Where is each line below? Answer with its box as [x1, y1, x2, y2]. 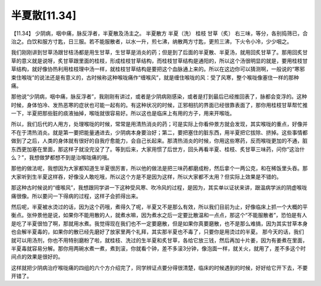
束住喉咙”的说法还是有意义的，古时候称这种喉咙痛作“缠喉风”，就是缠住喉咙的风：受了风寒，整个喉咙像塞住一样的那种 [11, 74, 300, 81]
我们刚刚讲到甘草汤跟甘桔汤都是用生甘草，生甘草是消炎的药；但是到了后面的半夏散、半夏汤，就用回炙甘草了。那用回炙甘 [11, 49, 308, 56]
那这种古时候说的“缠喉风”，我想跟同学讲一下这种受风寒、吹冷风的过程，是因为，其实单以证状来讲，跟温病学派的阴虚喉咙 [11, 184, 307, 191]
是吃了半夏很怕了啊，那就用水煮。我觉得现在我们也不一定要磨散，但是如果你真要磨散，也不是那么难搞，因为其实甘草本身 [11, 220, 308, 227]
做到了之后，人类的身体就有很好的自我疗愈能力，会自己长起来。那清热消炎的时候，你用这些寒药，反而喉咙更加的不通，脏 [11, 137, 308, 144]
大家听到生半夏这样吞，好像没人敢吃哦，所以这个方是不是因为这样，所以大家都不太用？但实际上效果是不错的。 [11, 173, 282, 180]
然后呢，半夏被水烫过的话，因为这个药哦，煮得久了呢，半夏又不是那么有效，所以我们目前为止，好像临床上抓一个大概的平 [11, 203, 308, 210]
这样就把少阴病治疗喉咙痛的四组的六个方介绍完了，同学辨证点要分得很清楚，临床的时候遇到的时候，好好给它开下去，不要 [11, 264, 308, 271]
